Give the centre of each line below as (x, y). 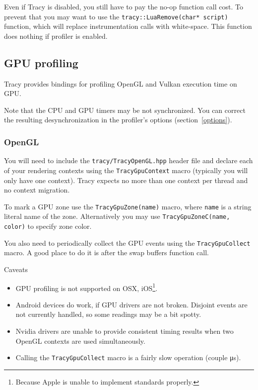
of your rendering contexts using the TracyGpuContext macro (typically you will (126, 170)
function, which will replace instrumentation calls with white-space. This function (128, 26)
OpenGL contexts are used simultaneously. (80, 341)
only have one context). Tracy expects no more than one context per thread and (126, 180)
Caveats (16, 269)
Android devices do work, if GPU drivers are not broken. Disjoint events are (131, 304)
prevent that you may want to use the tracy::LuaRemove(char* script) (116, 16)
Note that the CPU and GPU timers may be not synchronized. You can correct (125, 110)
